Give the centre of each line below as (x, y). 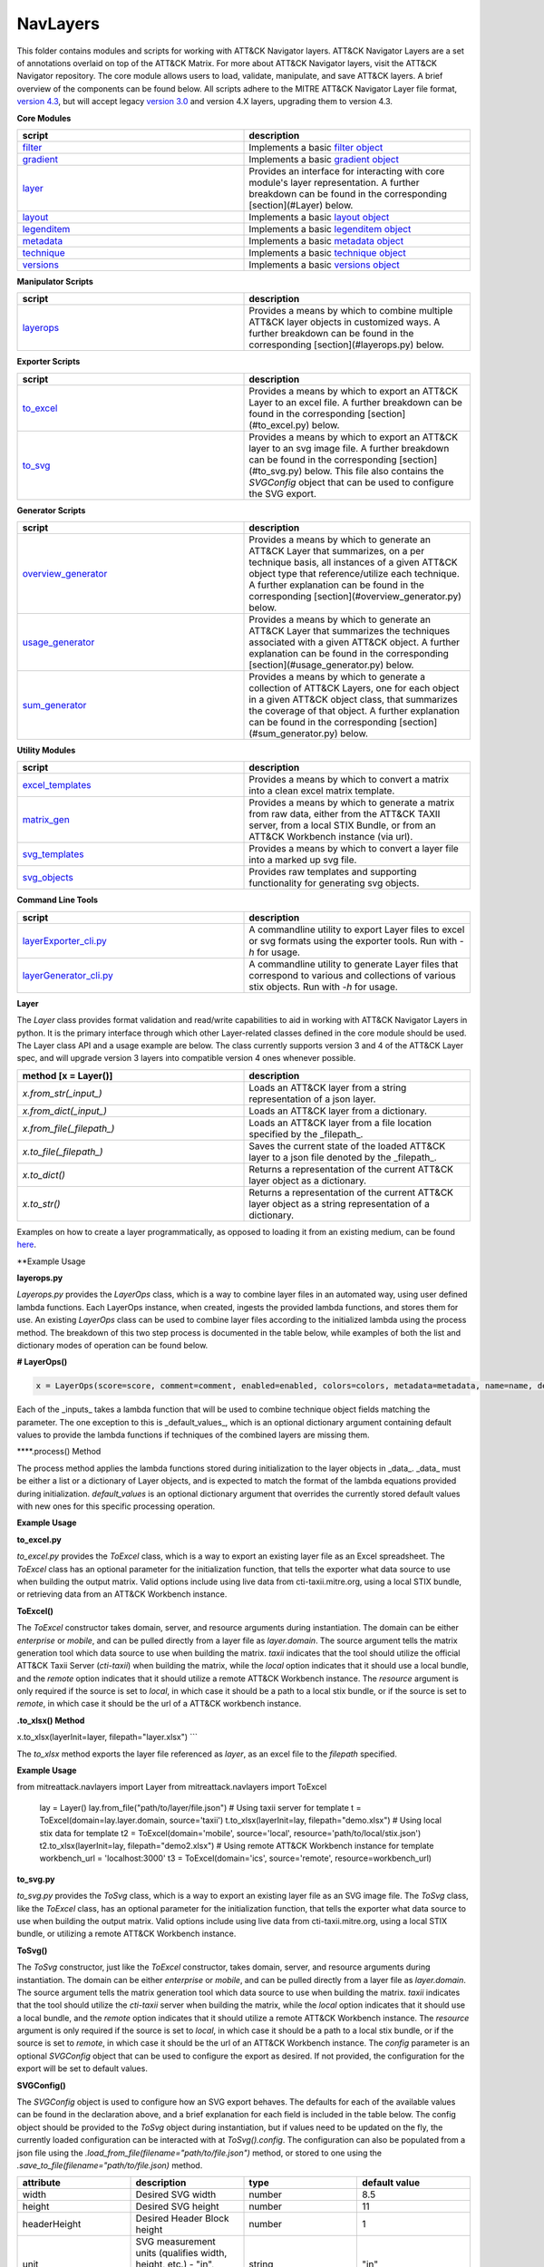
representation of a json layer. (312, 1099)
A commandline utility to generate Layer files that (354, 964)
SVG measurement (176, 2242)
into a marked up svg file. (303, 860)
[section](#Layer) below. (301, 205)
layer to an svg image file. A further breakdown (349, 448)
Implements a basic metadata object (326, 240)
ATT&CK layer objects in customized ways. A (345, 322)
